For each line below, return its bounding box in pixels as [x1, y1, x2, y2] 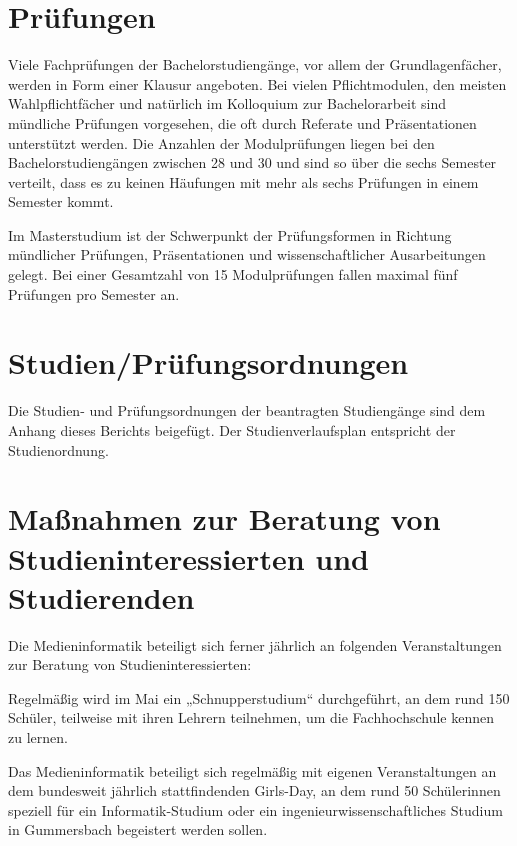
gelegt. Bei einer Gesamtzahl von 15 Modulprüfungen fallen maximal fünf [8, 264, 458, 285]
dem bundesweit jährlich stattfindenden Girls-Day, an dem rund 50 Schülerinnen [8, 780, 501, 801]
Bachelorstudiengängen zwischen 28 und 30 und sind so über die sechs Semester [8, 152, 497, 173]
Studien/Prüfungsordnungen [8, 342, 409, 383]
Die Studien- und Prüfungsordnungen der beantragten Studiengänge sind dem [8, 400, 486, 421]
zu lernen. [8, 727, 68, 748]
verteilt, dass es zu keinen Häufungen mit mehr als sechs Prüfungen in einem [8, 171, 479, 192]
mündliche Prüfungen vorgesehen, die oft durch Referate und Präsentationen [8, 112, 477, 133]
